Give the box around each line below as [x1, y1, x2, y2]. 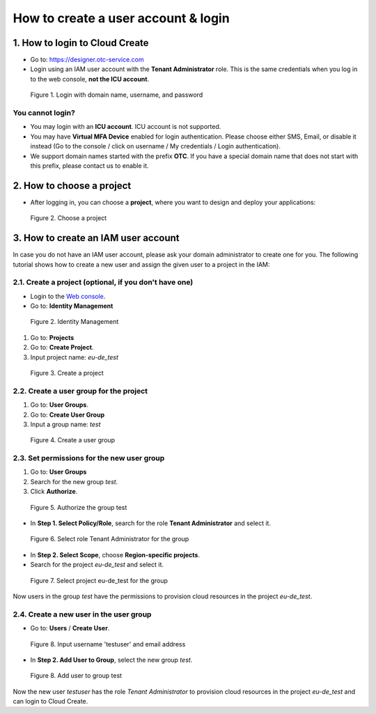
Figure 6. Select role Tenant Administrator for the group [30, 535, 189, 543]
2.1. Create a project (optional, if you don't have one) [13, 277, 194, 287]
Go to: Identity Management [30, 302, 113, 310]
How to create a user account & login [13, 10, 230, 26]
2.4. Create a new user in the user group [13, 610, 152, 619]
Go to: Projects [30, 333, 75, 341]
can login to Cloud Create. [13, 697, 88, 706]
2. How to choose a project [13, 180, 132, 192]
